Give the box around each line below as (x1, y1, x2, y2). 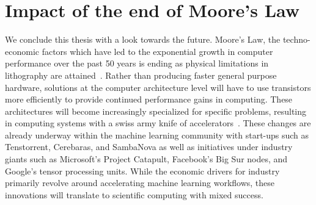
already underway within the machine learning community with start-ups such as (5, 128, 309, 141)
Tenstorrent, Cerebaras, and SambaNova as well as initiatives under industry (5, 140, 293, 153)
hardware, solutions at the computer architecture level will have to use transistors (5, 81, 311, 93)
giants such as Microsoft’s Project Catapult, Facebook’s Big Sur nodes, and (5, 153, 288, 165)
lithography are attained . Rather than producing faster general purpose (5, 68, 277, 81)
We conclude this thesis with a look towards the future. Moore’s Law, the (5, 33, 281, 46)
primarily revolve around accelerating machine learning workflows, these (5, 176, 275, 189)
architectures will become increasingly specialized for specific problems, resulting (5, 104, 307, 117)
